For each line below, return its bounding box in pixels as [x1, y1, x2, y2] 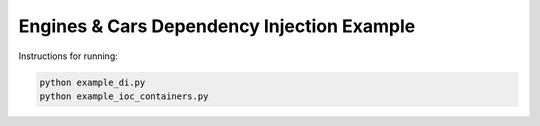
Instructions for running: [18, 50, 119, 62]
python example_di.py [39, 76, 146, 88]
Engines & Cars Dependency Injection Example [18, 15, 416, 37]
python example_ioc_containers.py [39, 90, 209, 102]
